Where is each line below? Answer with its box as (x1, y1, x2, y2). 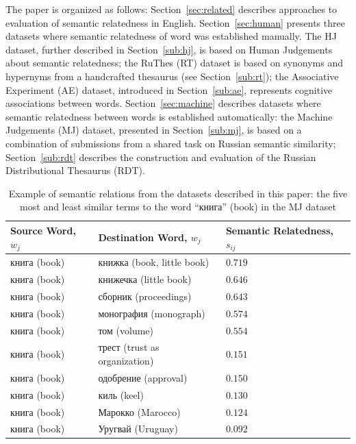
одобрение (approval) (98, 370, 188, 384)
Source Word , (10, 223, 76, 237)
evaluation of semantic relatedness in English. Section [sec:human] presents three (5, 15, 345, 29)
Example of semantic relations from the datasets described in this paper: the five (8, 186, 348, 200)
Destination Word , (98, 230, 188, 244)
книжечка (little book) (98, 272, 192, 286)
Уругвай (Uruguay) (98, 421, 178, 436)
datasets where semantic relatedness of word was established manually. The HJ (5, 29, 337, 43)
